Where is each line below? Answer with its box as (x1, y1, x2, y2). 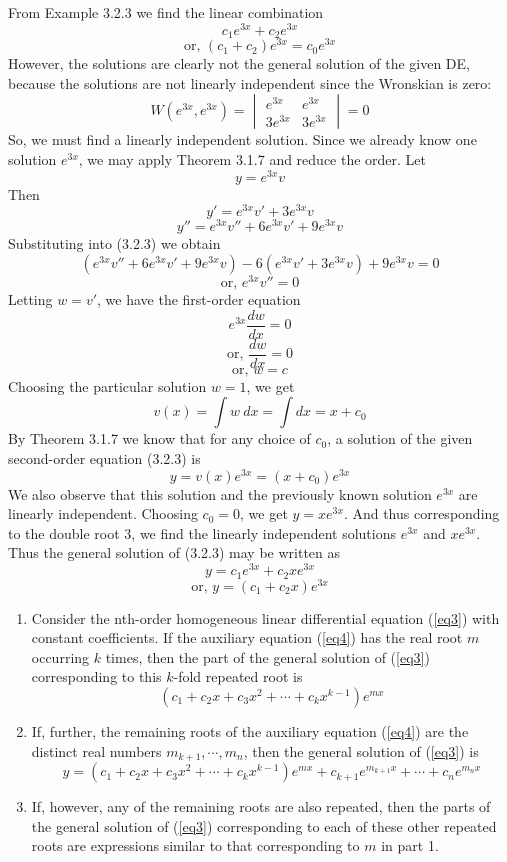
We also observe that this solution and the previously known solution (8, 483, 432, 504)
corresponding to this (31, 666, 162, 687)
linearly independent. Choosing (8, 503, 198, 524)
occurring (31, 646, 90, 667)
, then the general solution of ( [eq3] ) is (243, 740, 479, 761)
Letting (8, 289, 53, 310)
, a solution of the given (327, 428, 473, 449)
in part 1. (381, 835, 439, 856)
